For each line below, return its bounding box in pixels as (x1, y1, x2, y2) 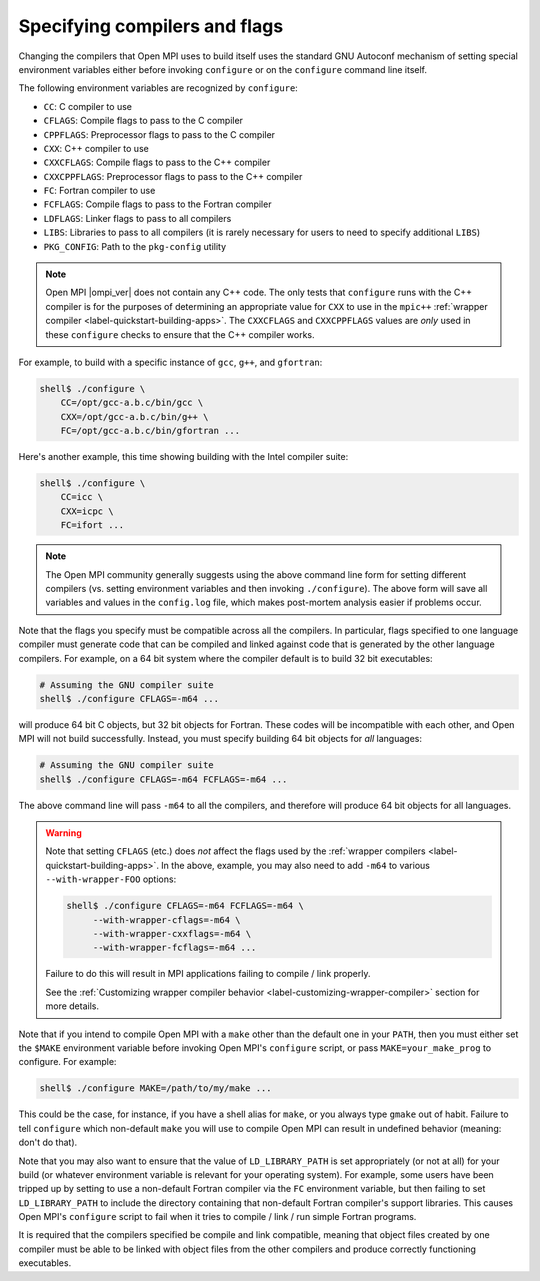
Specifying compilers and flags (18, 15, 284, 37)
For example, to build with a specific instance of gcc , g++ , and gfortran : (18, 356, 323, 368)
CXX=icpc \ (60, 505, 114, 517)
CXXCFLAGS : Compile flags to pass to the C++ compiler (43, 156, 271, 169)
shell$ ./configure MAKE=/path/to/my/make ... (39, 1083, 272, 1094)
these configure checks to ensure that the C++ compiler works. (45, 328, 315, 340)
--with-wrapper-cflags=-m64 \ (92, 914, 241, 925)
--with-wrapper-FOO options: (45, 873, 177, 885)
